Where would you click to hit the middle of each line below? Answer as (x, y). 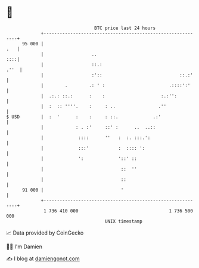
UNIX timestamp (124, 221)
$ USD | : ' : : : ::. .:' (84, 117)
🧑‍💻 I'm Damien (24, 247)
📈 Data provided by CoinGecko (45, 233)
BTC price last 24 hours (125, 28)
